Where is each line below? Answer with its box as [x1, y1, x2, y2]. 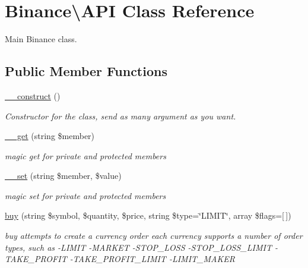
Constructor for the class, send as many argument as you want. [5, 109, 236, 122]
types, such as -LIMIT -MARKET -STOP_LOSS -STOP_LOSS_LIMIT [5, 241, 272, 253]
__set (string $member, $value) [5, 169, 122, 182]
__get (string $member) [5, 130, 95, 142]
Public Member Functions [5, 62, 167, 80]
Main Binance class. [5, 33, 77, 45]
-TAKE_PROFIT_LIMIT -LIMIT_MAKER [69, 253, 235, 265]
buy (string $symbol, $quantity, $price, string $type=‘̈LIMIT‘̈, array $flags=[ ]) [5, 209, 291, 222]
